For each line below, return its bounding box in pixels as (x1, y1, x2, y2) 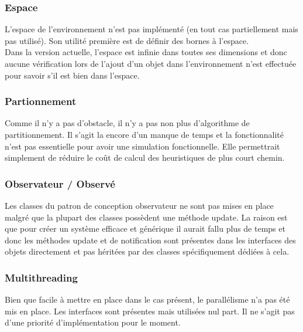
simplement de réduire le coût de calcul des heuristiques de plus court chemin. (5, 151, 285, 164)
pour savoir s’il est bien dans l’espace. (5, 69, 140, 81)
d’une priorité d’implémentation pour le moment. (5, 316, 181, 328)
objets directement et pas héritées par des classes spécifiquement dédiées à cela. (5, 245, 290, 258)
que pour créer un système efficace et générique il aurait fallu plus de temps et (5, 222, 285, 235)
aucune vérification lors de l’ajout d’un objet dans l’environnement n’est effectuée (5, 57, 297, 69)
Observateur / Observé (5, 176, 115, 191)
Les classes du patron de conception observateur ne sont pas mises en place (5, 199, 274, 211)
